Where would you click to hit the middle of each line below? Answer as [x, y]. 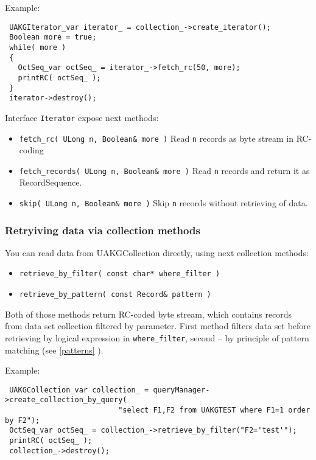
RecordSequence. [51, 182]
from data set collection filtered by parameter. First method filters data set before [158, 326]
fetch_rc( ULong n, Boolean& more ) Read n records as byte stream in [156, 138]
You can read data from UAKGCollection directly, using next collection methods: [157, 252]
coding [31, 150]
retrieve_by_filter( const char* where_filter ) [120, 274]
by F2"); [23, 420]
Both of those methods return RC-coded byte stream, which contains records [149, 314]
